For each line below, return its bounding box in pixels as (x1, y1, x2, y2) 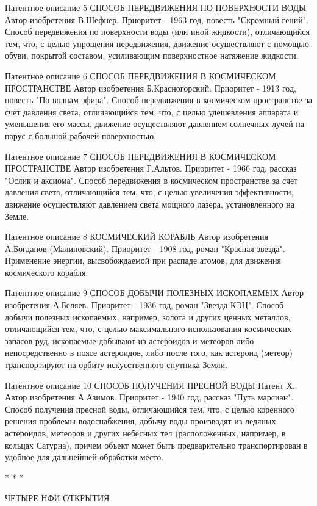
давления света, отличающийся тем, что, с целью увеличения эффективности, (5, 186, 294, 198)
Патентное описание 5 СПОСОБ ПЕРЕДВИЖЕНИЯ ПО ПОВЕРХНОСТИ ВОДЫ (5, 1, 307, 13)
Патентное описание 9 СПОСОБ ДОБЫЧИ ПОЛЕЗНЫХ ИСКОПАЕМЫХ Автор (5, 286, 304, 299)
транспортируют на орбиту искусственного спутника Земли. (5, 358, 227, 371)
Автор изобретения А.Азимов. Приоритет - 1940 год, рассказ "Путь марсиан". (5, 391, 294, 403)
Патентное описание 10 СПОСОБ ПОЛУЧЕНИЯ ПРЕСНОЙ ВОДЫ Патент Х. (5, 378, 295, 391)
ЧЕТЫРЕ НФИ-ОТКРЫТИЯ (5, 491, 110, 504)
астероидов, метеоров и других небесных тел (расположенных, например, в (5, 427, 286, 439)
